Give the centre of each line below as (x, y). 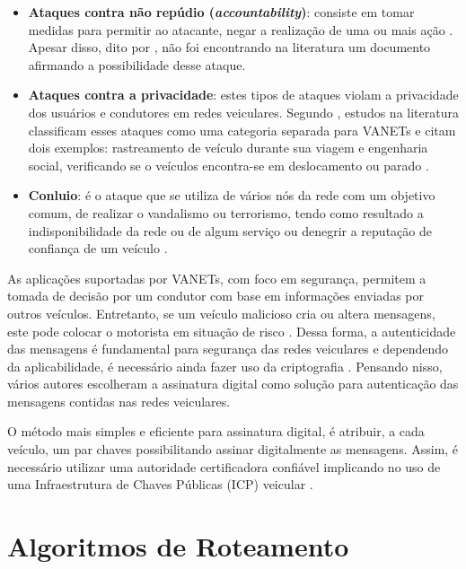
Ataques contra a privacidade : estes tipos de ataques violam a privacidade (243, 95)
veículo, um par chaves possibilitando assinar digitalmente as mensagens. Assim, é (233, 449)
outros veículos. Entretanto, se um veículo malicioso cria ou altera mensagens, (221, 313)
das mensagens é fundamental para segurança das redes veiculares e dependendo (228, 349)
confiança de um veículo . (98, 248)
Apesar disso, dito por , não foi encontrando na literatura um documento (229, 47)
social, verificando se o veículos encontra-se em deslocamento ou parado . (229, 165)
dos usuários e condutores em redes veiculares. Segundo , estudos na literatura (243, 112)
